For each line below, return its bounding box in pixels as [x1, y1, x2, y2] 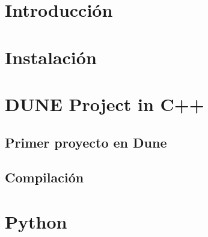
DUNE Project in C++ [5, 91, 204, 116]
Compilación [5, 168, 84, 187]
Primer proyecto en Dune [5, 133, 167, 151]
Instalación [5, 44, 97, 69]
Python [5, 209, 67, 233]
